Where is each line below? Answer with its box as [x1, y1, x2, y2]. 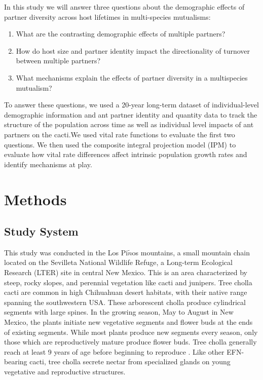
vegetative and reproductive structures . [4, 366, 126, 377]
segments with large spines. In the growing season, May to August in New [4, 307, 234, 317]
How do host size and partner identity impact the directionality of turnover [16, 45, 250, 56]
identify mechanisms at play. [4, 159, 92, 169]
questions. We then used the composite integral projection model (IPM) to [4, 139, 236, 149]
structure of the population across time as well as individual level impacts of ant [4, 119, 254, 130]
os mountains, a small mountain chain [132, 247, 250, 257]
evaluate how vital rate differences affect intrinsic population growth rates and [4, 149, 247, 160]
